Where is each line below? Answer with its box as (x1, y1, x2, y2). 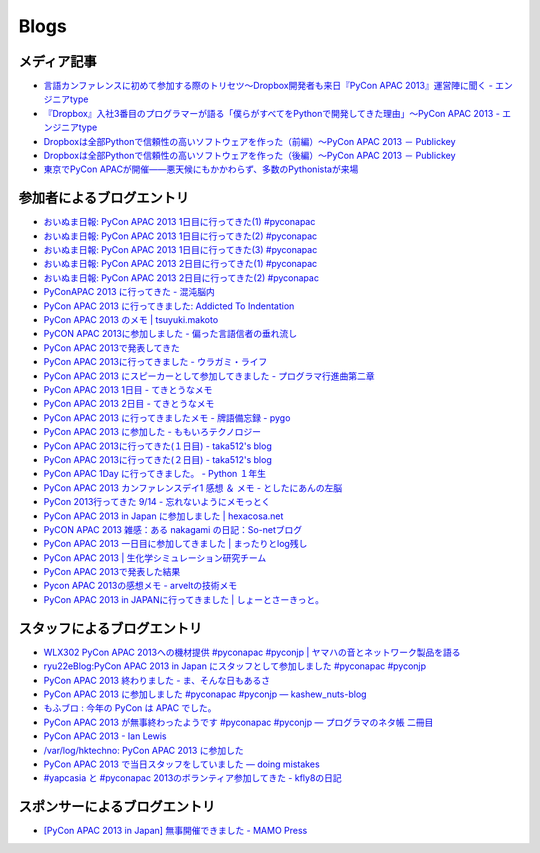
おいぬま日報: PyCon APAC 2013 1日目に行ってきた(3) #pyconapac (43, 244, 318, 256)
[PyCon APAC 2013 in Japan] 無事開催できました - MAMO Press (43, 825, 308, 837)
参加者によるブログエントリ (18, 190, 190, 207)
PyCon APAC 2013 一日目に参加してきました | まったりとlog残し (43, 538, 308, 550)
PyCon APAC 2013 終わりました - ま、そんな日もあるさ (43, 674, 270, 686)
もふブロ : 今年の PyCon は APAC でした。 (43, 702, 217, 714)
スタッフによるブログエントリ (18, 620, 203, 637)
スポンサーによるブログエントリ (18, 798, 216, 815)
